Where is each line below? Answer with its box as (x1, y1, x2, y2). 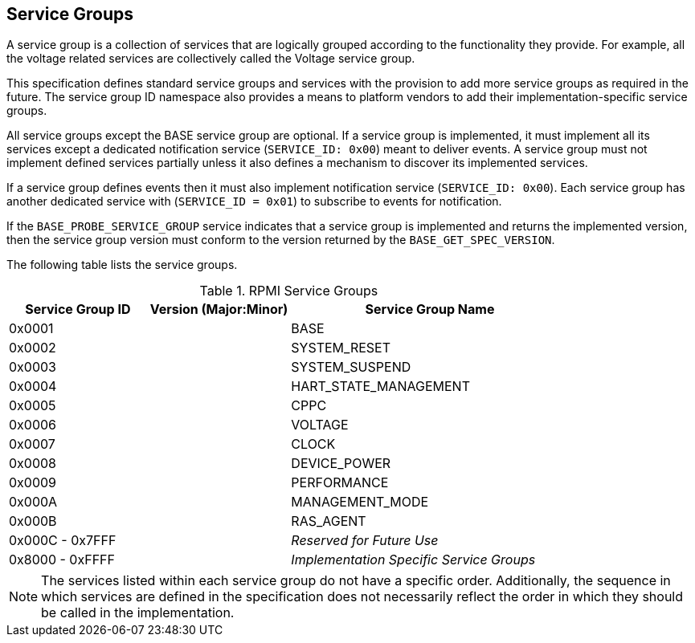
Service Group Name (365, 301, 495, 318)
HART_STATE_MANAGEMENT (291, 378, 470, 395)
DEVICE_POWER (291, 455, 391, 472)
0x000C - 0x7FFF (9, 532, 117, 549)
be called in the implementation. (41, 604, 235, 621)
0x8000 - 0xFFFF (9, 551, 115, 568)
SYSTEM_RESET (291, 340, 391, 356)
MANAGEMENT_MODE (291, 494, 429, 511)
